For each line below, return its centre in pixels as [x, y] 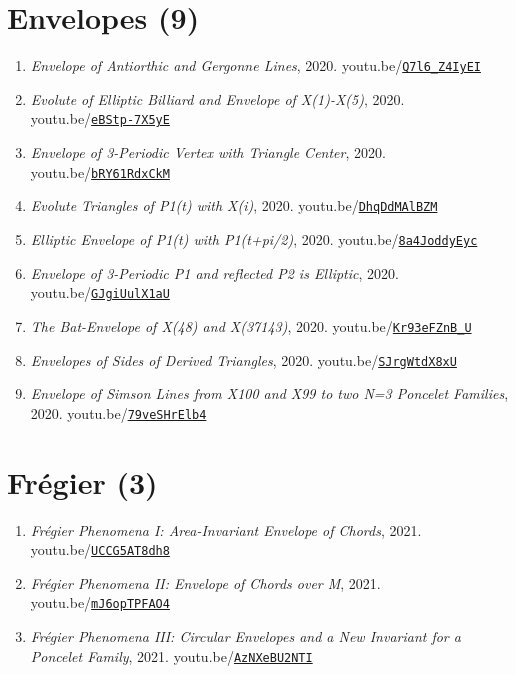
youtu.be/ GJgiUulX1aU [100, 292]
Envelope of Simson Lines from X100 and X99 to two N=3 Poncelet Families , [269, 393]
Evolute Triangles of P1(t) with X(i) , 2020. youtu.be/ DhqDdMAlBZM [234, 205]
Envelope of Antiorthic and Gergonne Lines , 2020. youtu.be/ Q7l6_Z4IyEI [255, 65]
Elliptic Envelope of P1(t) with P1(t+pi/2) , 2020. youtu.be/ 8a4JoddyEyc [254, 238]
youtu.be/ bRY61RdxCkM [100, 171]
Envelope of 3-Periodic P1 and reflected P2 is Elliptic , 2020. [214, 272]
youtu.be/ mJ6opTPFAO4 [100, 602]
